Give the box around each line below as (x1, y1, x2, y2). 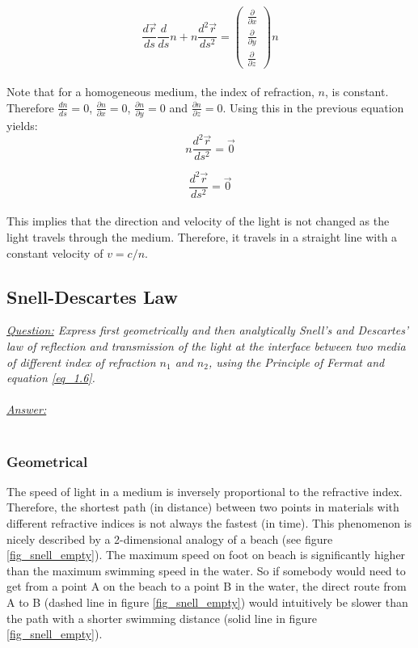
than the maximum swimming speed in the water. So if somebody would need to (6, 562, 406, 579)
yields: (6, 117, 38, 134)
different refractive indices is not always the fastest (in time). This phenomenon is (6, 515, 412, 532)
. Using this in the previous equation (222, 99, 404, 116)
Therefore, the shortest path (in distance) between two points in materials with (6, 499, 399, 515)
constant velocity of (6, 244, 103, 261)
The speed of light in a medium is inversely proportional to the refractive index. (6, 482, 403, 499)
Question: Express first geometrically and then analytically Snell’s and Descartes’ (6, 322, 409, 339)
